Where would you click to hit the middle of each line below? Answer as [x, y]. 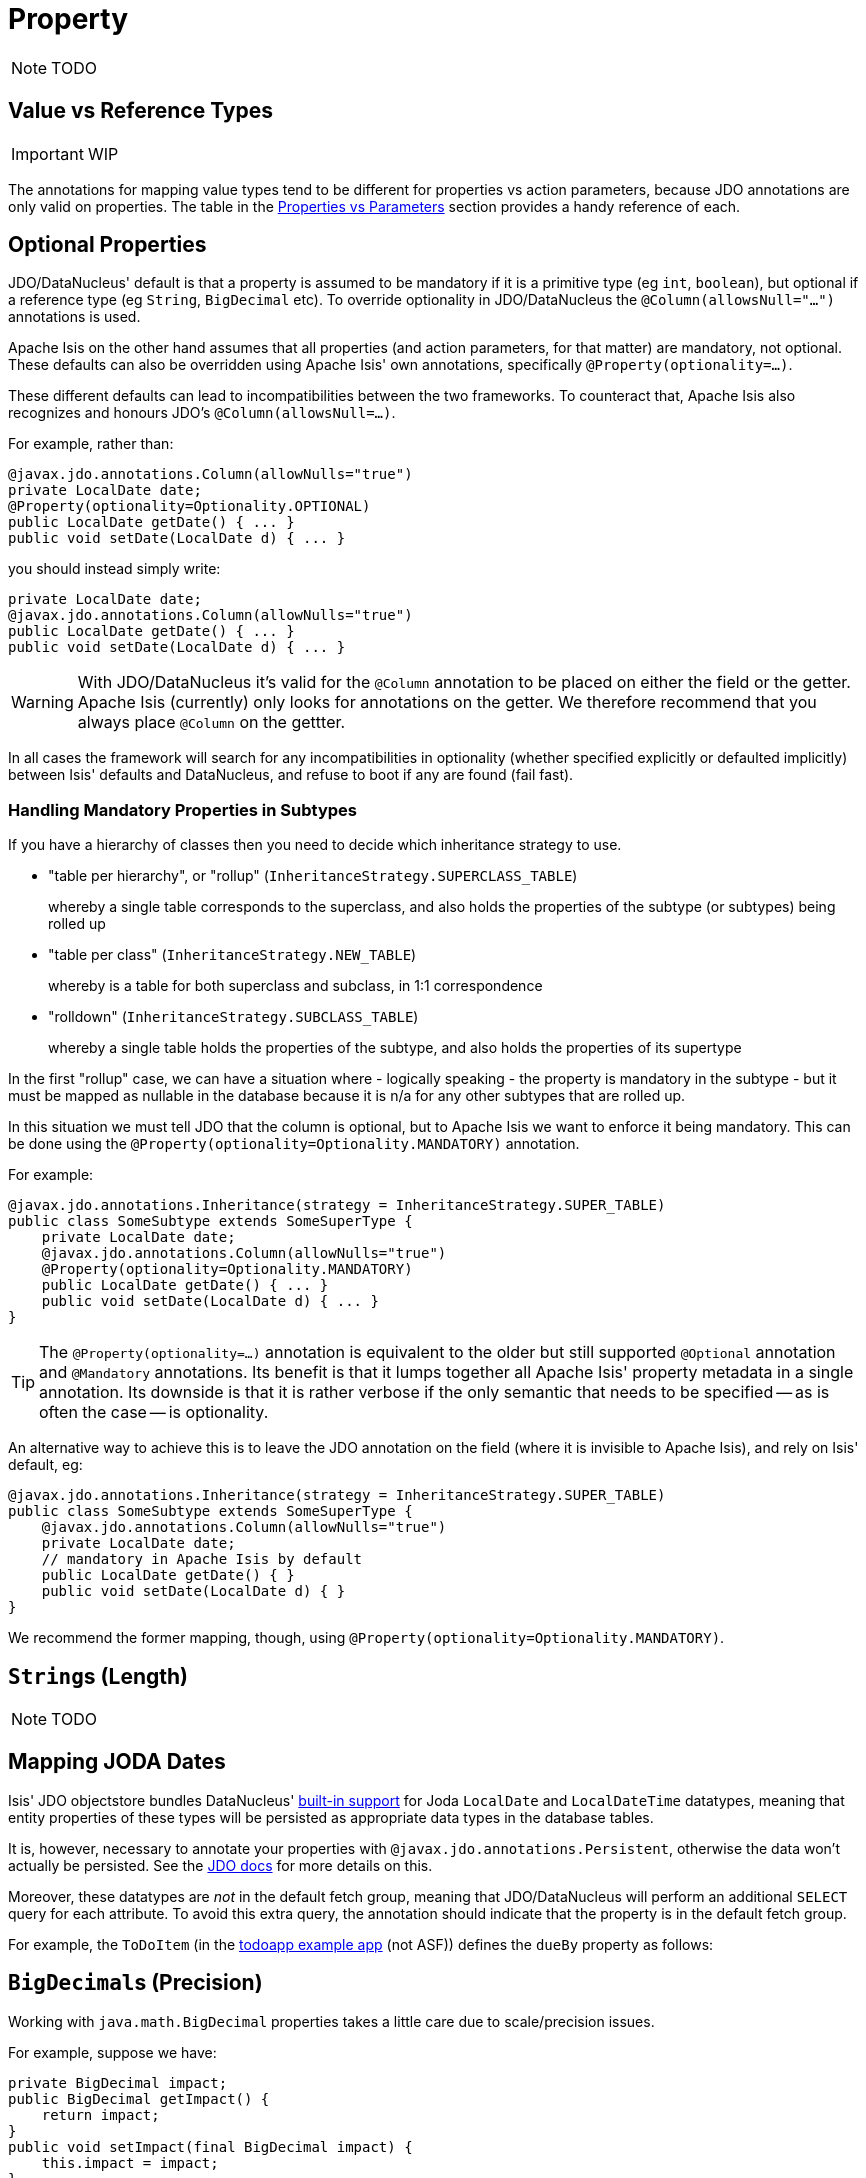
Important [47, 153]
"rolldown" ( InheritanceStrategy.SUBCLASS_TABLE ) [233, 1017]
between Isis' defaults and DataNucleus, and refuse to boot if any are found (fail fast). [291, 775]
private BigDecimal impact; [118, 2082]
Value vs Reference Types [140, 111]
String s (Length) [98, 1676]
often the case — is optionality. [154, 1412]
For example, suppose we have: [112, 2052]
